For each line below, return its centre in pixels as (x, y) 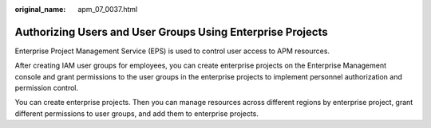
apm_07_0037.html (108, 9)
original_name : (40, 9)
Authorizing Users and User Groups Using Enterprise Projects (171, 32)
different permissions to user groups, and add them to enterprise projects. (136, 113)
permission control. (47, 88)
